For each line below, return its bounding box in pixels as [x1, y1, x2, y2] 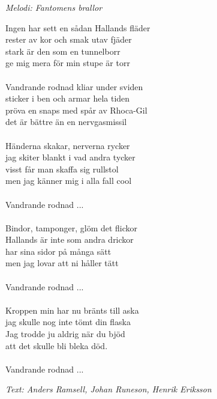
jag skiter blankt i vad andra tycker [5, 151, 135, 163]
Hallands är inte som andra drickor [5, 233, 134, 246]
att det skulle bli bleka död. [5, 339, 108, 352]
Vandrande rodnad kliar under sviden [5, 80, 143, 93]
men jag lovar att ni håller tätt [5, 257, 119, 269]
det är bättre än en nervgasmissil [5, 115, 127, 128]
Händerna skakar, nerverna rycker [5, 139, 130, 151]
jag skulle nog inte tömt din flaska [5, 315, 131, 328]
